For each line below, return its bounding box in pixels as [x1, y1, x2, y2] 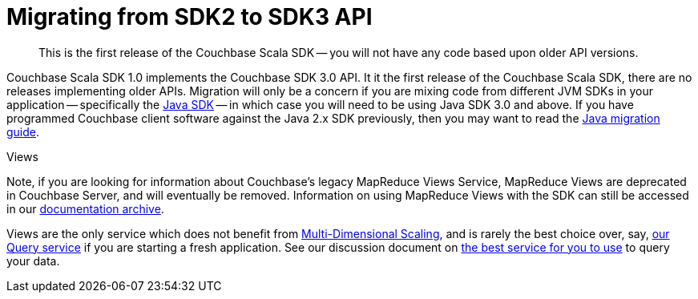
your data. [6, 253, 60, 268]
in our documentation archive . [6, 201, 164, 216]
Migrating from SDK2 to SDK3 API [6, 3, 373, 30]
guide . [6, 124, 40, 139]
